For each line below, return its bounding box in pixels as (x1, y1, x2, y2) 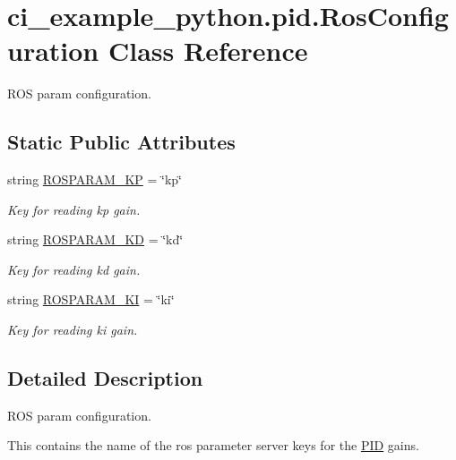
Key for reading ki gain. (7, 320, 138, 339)
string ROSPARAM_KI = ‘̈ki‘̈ (7, 290, 175, 309)
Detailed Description (7, 364, 203, 392)
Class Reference (108, 32, 308, 69)
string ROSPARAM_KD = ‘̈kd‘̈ (7, 230, 184, 249)
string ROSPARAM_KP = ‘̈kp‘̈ (7, 170, 183, 189)
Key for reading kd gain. (7, 260, 141, 278)
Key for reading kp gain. (7, 200, 141, 218)
